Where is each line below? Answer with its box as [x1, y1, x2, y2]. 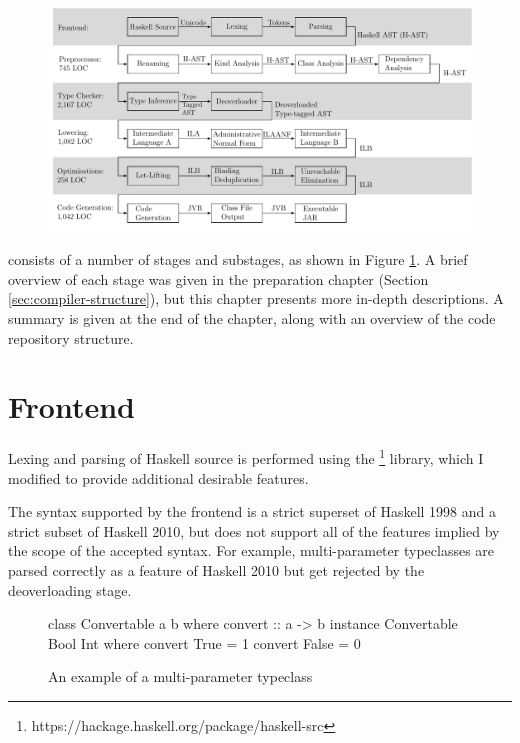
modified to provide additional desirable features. [8, 467, 309, 488]
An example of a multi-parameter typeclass [48, 666, 313, 687]
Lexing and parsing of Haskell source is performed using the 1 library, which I [8, 445, 484, 468]
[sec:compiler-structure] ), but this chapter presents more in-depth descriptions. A [8, 288, 504, 309]
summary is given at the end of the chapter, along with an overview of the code [8, 307, 496, 328]
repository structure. [8, 327, 134, 348]
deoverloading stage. [8, 579, 132, 600]
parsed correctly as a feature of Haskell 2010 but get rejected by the [8, 559, 425, 580]
